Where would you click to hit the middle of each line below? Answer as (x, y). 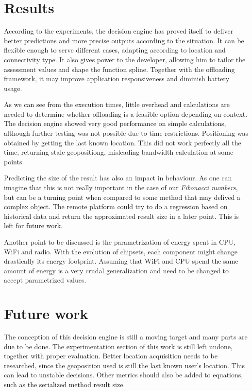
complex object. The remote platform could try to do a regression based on (116, 206)
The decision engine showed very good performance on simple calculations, (115, 123)
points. (14, 161)
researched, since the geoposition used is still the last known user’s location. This (124, 365)
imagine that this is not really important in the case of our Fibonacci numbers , (121, 187)
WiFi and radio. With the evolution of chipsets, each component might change (121, 251)
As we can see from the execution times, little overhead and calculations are (117, 104)
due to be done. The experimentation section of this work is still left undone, (118, 346)
